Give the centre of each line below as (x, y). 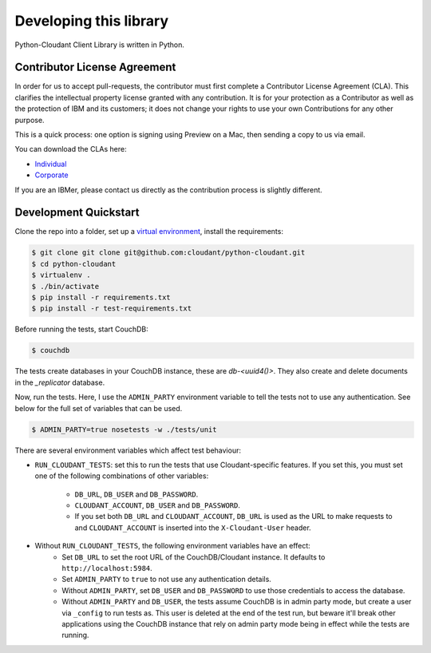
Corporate (51, 175)
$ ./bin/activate (65, 286)
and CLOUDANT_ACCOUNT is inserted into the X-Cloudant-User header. (193, 528)
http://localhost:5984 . (107, 568)
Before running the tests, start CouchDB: (82, 329)
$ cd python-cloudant (74, 264)
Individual (51, 164)
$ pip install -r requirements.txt (101, 298)
